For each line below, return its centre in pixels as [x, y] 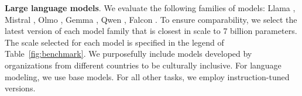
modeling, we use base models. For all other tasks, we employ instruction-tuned [147, 76]
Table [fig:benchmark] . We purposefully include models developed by [128, 54]
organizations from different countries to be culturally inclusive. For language [143, 65]
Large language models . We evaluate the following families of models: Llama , [150, 8]
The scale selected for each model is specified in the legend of [114, 42]
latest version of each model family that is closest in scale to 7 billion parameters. [151, 31]
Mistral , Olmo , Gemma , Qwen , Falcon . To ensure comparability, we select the [151, 19]
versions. [20, 88]
